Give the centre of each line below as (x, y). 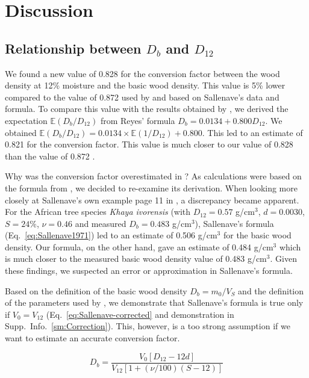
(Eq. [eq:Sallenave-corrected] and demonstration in (140, 314)
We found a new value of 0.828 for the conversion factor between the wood (142, 73)
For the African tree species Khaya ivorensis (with (98, 212)
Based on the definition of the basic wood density (96, 290)
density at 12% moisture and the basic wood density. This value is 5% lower (145, 85)
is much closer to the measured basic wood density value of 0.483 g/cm (136, 259)
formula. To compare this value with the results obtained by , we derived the (147, 109)
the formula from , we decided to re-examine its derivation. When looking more (151, 187)
